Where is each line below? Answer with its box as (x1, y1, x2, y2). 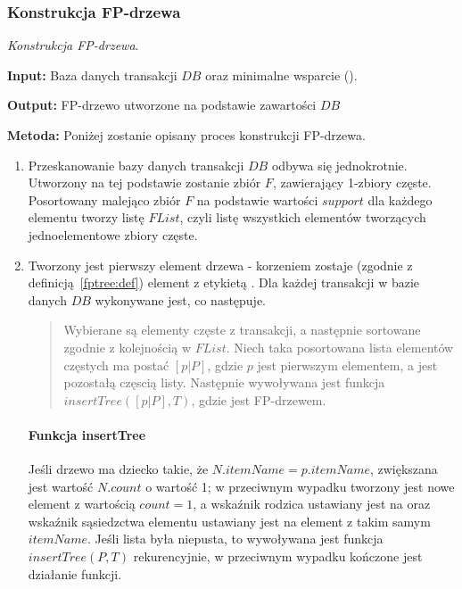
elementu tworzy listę (28, 208, 144, 227)
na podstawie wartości (196, 190, 318, 209)
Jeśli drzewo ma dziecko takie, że (28, 460, 209, 478)
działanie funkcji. (28, 564, 122, 583)
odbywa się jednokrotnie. (271, 155, 408, 174)
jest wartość (28, 477, 94, 495)
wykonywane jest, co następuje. (95, 290, 267, 309)
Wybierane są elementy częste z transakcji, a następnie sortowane (63, 320, 421, 339)
